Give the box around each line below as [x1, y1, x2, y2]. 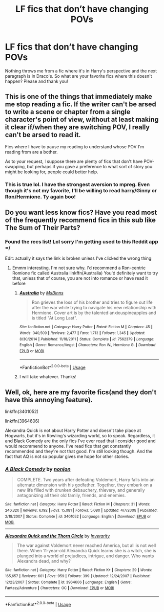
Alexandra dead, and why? [17, 558, 71, 564]
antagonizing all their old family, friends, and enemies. [17, 493, 126, 499]
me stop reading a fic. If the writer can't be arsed [5, 100, 156, 109]
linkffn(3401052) [5, 408, 39, 414]
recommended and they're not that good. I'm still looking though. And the [5, 449, 153, 454]
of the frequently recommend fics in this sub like [5, 216, 156, 225]
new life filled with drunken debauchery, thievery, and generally [17, 487, 145, 493]
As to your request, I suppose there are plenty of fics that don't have [5, 158, 143, 164]
